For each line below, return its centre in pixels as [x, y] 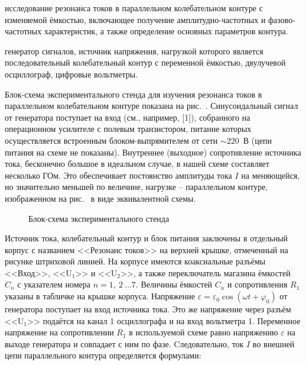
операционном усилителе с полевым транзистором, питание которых [128, 129]
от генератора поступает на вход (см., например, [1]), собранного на [128, 117]
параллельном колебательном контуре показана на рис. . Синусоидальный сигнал [152, 106]
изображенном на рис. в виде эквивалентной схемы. [100, 198]
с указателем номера [54, 284]
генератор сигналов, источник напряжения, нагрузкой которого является [134, 51]
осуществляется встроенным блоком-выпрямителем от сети [111, 140]
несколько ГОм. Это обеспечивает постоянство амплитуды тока [118, 175]
